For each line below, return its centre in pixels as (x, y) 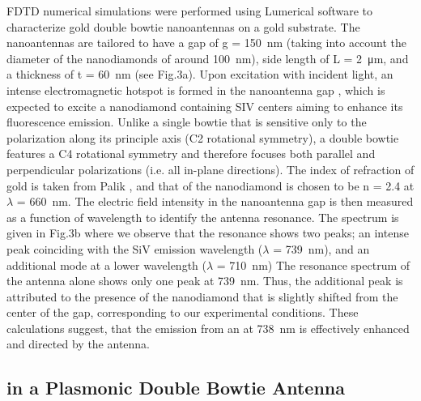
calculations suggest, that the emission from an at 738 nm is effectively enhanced (208, 328)
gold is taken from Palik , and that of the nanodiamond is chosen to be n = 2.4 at (210, 185)
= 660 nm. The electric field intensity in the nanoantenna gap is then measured (215, 201)
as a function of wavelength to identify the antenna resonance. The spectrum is (203, 217)
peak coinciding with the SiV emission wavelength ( (135, 248)
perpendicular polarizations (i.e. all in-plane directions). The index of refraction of (210, 169)
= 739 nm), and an (321, 248)
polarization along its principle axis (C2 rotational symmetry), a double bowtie (203, 137)
